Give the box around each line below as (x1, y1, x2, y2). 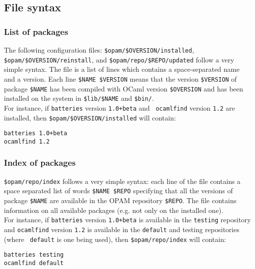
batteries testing (4, 251, 64, 259)
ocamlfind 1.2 (4, 138, 50, 145)
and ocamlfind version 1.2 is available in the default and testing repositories (4, 224, 239, 234)
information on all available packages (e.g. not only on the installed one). (4, 205, 224, 215)
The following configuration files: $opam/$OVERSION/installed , (4, 45, 194, 55)
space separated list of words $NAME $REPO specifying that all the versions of (4, 185, 233, 196)
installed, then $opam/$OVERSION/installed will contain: (4, 112, 176, 122)
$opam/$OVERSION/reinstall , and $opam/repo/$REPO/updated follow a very (4, 54, 234, 64)
